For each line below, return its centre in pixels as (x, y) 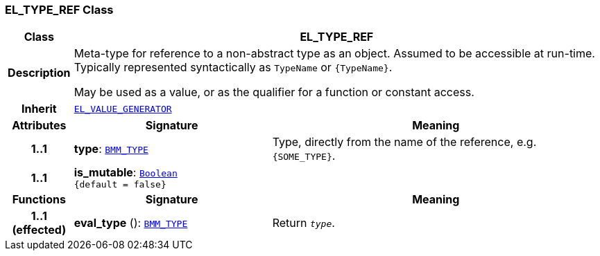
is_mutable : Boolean (126, 173)
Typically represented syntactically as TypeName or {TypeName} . (233, 67)
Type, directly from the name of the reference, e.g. (404, 142)
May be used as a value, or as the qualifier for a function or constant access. (274, 92)
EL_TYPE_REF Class (59, 10)
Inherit (39, 109)
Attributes (39, 126)
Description (39, 73)
